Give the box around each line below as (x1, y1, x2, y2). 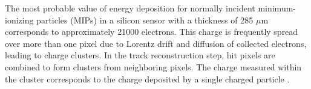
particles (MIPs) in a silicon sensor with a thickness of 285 (36, 13, 254, 26)
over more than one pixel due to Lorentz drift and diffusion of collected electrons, (5, 37, 307, 49)
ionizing (5, 13, 34, 26)
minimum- (258, 2, 296, 14)
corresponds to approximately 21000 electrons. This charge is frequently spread (5, 25, 298, 38)
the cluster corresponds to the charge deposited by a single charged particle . (5, 72, 290, 85)
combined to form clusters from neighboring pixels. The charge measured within (5, 60, 302, 73)
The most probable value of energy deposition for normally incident (5, 2, 255, 14)
